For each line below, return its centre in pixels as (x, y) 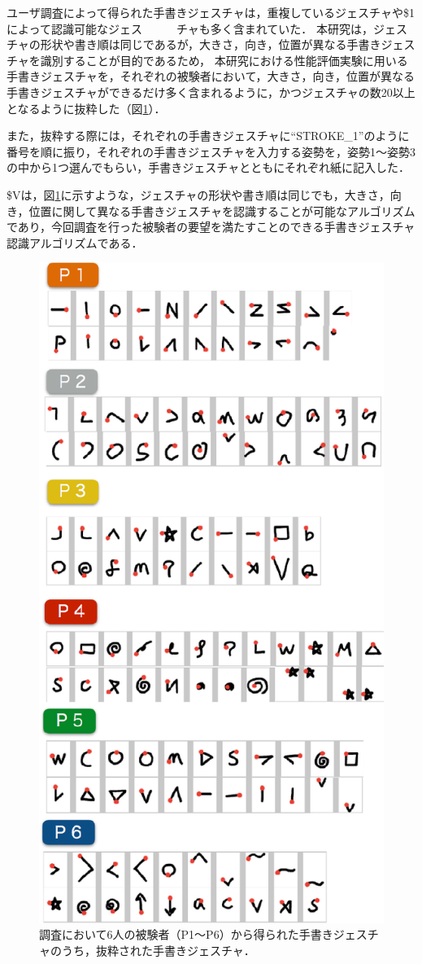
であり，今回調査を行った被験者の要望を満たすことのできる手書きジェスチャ (211, 227)
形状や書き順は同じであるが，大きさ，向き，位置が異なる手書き (211, 44)
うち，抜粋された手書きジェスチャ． (158, 951)
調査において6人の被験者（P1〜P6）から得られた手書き (186, 934)
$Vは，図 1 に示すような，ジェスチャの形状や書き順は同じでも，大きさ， (198, 194)
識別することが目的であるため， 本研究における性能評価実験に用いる (224, 60)
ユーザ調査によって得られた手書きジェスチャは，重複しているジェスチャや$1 (211, 12)
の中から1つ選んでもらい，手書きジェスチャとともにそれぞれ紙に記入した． (208, 167)
